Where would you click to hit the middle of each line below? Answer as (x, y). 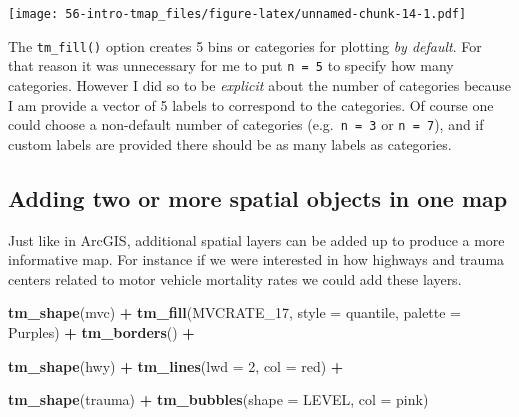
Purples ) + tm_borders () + (101, 331)
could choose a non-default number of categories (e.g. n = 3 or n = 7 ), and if (246, 124)
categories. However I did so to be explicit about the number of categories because (260, 84)
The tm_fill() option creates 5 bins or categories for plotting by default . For (245, 45)
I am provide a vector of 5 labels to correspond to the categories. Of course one (251, 104)
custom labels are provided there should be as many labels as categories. (230, 143)
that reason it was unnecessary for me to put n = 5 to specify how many (231, 65)
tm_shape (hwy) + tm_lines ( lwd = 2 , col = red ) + (176, 365)
